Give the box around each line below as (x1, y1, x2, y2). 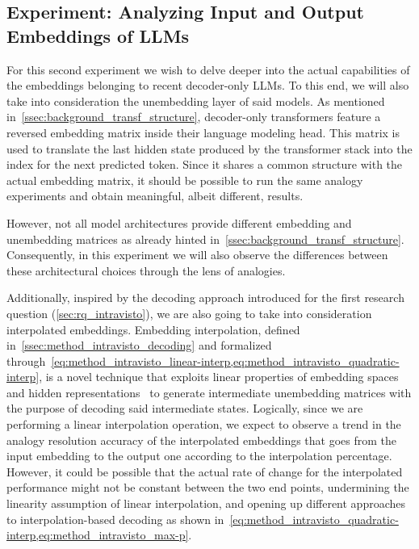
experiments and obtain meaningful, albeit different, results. (6, 187, 304, 204)
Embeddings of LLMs (6, 23, 190, 48)
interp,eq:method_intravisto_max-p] (6, 526, 189, 543)
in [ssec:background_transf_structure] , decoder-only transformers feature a (6, 108, 381, 125)
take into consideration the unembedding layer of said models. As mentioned (6, 92, 385, 109)
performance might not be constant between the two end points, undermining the (6, 479, 409, 496)
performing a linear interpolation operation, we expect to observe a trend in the (6, 416, 401, 433)
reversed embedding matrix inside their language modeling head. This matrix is (6, 124, 400, 140)
